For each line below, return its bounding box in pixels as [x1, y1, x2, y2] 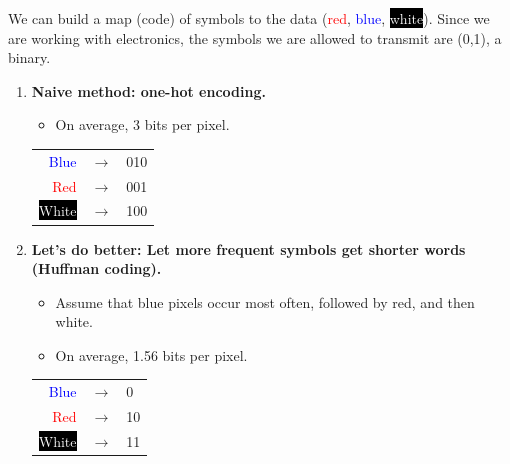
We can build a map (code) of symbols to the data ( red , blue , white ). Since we [8, 8, 490, 28]
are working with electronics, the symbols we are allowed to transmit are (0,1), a [8, 27, 502, 48]
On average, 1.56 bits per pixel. [55, 344, 248, 365]
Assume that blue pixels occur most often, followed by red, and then [55, 291, 475, 312]
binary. [8, 47, 51, 68]
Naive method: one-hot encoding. [31, 80, 266, 101]
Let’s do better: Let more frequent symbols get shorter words [31, 238, 466, 259]
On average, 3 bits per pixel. [55, 114, 230, 135]
